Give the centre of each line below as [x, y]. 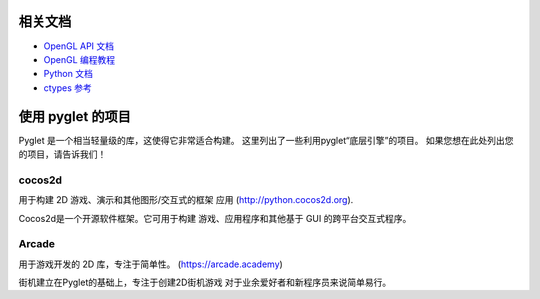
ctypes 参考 [67, 87]
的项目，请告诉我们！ [62, 154]
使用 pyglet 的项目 [75, 116]
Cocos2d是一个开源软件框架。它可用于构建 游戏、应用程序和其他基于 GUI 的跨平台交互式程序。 [215, 218]
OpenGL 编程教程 [79, 59]
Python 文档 [68, 74]
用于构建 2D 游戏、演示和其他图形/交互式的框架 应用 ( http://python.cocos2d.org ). [186, 200]
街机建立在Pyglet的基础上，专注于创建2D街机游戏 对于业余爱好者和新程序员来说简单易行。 [205, 282]
